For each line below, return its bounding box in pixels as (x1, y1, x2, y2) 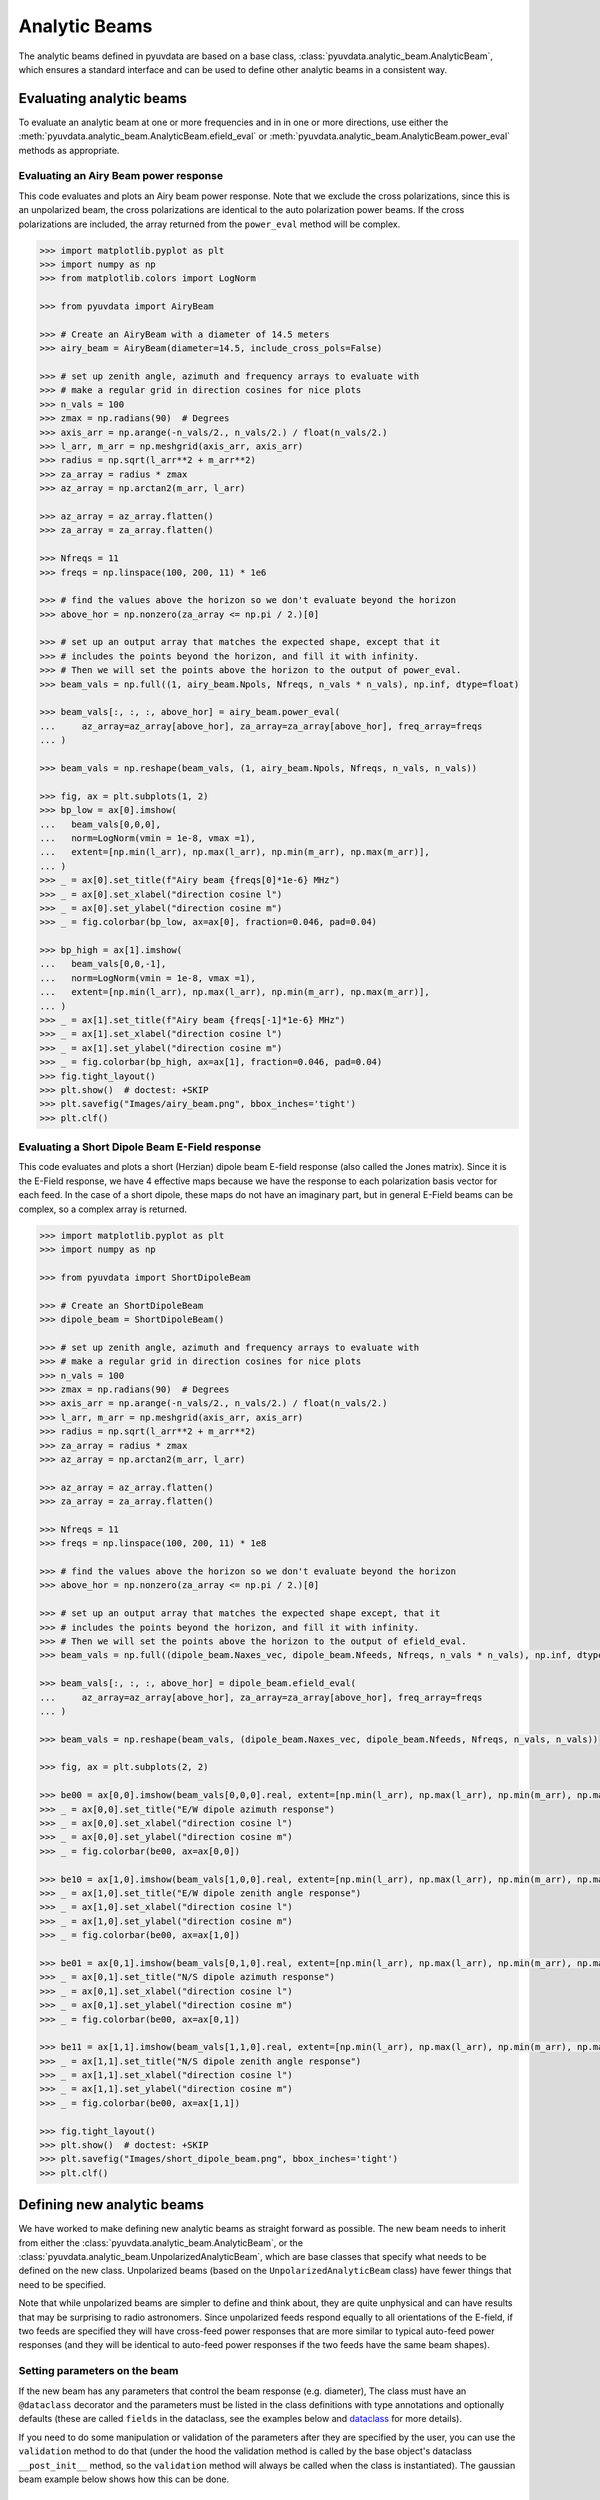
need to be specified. (18, 2278, 107, 2290)
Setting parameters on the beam (18, 2364, 179, 2378)
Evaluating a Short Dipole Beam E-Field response (18, 1140, 262, 1154)
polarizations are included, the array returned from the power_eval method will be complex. (18, 218, 401, 230)
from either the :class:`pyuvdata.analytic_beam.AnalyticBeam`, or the (18, 2236, 304, 2249)
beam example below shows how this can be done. (18, 2473, 230, 2485)
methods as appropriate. (18, 144, 120, 156)
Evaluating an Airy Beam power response (18, 169, 224, 183)
